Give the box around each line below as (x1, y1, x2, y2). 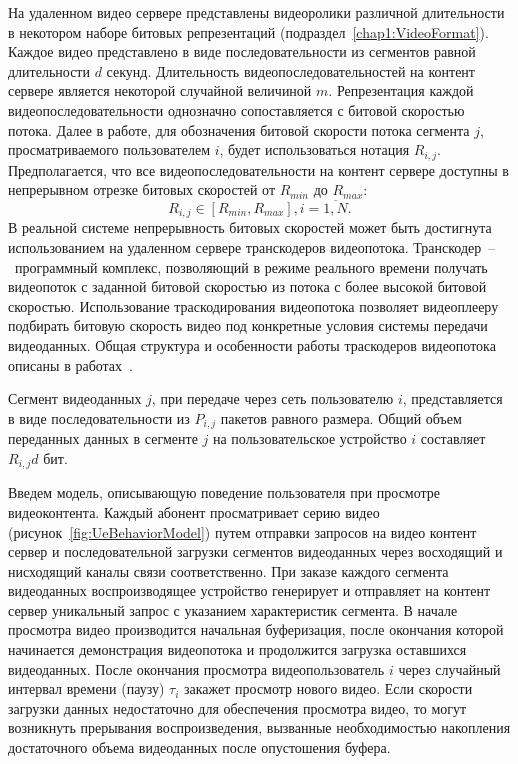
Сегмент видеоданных (8, 388, 142, 409)
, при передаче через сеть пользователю (151, 388, 394, 409)
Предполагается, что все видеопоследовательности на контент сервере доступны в (8, 159, 509, 180)
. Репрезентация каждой (328, 80, 474, 101)
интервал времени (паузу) (8, 678, 165, 699)
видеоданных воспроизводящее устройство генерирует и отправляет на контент (8, 580, 491, 601)
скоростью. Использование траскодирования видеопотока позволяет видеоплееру (8, 295, 499, 316)
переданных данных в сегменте (8, 428, 198, 449)
